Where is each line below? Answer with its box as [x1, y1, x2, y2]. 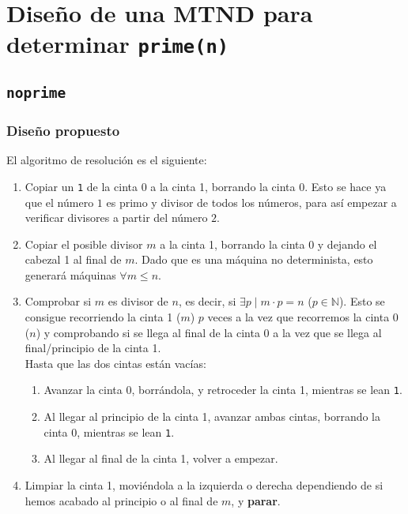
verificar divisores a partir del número [25, 209, 208, 226]
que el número [25, 193, 94, 210]
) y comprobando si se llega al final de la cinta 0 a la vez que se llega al [36, 324, 382, 340]
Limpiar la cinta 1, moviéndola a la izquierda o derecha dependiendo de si [25, 476, 383, 493]
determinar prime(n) [6, 28, 229, 60]
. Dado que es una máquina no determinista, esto [134, 251, 373, 268]
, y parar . [231, 492, 281, 508]
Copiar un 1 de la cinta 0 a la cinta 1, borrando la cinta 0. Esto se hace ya [25, 178, 387, 194]
